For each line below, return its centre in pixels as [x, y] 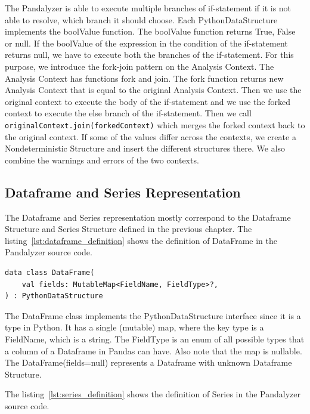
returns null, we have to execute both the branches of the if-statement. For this [149, 55]
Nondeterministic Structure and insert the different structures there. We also [145, 148]
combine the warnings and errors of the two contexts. [102, 160]
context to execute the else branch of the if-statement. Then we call [128, 113]
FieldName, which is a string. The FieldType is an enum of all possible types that [155, 339]
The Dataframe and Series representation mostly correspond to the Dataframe [148, 217]
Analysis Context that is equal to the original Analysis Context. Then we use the [153, 90]
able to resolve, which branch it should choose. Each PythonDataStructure [141, 19]
